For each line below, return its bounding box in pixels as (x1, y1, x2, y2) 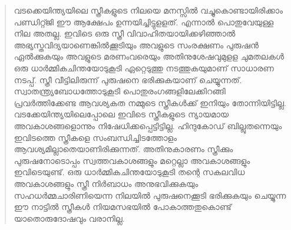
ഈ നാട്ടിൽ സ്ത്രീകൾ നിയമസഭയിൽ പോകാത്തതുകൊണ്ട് (14, 201, 232, 213)
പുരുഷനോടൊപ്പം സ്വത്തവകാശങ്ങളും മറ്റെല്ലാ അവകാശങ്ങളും (14, 154, 250, 166)
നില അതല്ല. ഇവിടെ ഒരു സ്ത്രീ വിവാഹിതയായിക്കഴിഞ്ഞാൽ (14, 27, 236, 40)
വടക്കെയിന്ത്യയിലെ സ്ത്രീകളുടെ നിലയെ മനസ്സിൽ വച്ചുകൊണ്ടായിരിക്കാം (14, 4, 283, 16)
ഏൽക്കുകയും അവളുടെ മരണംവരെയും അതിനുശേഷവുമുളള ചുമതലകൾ (14, 50, 285, 63)
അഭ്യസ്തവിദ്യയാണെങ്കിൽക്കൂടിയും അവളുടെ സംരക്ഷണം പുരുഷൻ (14, 38, 259, 51)
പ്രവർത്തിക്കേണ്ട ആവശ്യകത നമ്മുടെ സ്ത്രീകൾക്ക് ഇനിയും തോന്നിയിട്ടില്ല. (14, 96, 286, 109)
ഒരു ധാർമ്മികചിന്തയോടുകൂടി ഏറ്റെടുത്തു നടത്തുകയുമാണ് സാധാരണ (14, 61, 274, 74)
